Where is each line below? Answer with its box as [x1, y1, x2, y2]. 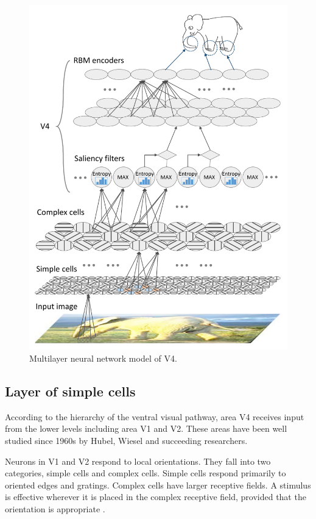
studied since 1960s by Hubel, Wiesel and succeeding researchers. [5, 434, 248, 446]
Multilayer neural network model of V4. [29, 351, 177, 364]
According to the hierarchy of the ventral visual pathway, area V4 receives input [5, 410, 304, 423]
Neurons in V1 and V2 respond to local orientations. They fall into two [5, 454, 271, 467]
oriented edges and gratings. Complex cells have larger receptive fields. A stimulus [5, 478, 311, 491]
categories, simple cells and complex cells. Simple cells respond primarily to [5, 467, 286, 479]
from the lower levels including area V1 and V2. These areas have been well [5, 422, 287, 435]
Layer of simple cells [5, 381, 136, 400]
